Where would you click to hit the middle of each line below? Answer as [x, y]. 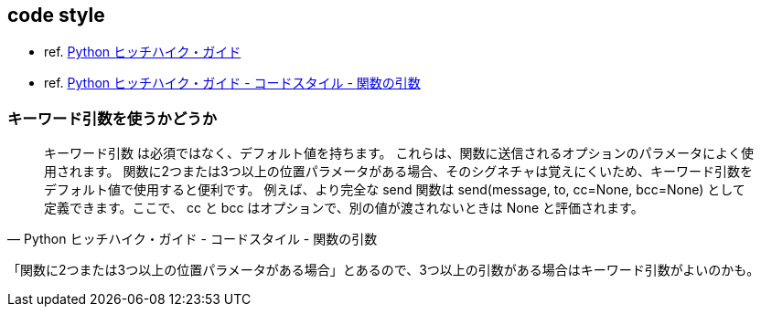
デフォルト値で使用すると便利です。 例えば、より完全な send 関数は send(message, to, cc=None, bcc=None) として [395, 190]
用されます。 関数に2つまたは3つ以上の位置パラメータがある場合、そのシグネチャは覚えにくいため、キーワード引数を [398, 172]
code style [56, 15]
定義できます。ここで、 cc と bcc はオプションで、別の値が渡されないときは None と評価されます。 [344, 208]
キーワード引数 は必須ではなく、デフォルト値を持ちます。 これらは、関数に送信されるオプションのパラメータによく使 [399, 153]
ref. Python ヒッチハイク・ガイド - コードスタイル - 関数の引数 [232, 83]
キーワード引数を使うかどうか [113, 118]
